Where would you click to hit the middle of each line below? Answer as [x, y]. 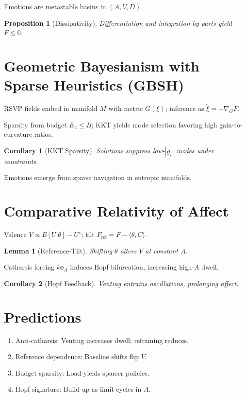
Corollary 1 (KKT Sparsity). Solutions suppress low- [84, 150]
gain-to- [231, 124]
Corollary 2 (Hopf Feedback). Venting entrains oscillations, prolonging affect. [121, 283]
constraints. [21, 161]
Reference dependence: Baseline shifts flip [77, 356]
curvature [18, 134]
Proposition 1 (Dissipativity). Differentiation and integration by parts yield [118, 23]
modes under [195, 150]
